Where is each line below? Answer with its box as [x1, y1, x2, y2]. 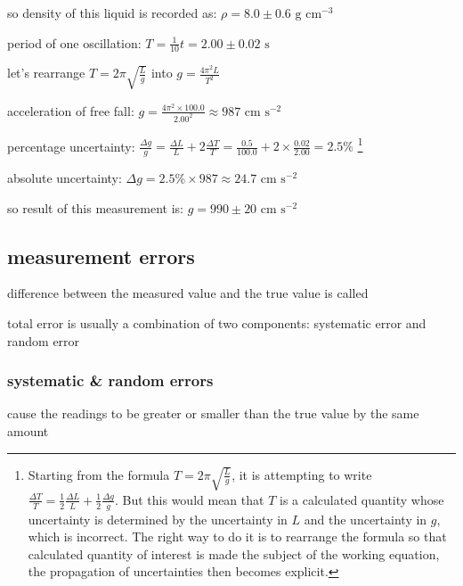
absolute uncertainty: [7, 169, 122, 187]
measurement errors [7, 242, 195, 269]
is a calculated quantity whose [280, 490, 444, 508]
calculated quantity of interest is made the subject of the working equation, [28, 544, 440, 563]
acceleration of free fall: [7, 101, 134, 120]
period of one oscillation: [7, 33, 142, 52]
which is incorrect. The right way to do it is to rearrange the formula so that [28, 527, 447, 546]
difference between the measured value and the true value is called [7, 284, 369, 302]
